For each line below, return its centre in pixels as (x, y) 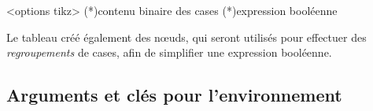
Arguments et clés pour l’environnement (174, 95)
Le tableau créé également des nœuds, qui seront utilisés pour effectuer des (186, 37)
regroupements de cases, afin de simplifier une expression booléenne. (169, 52)
